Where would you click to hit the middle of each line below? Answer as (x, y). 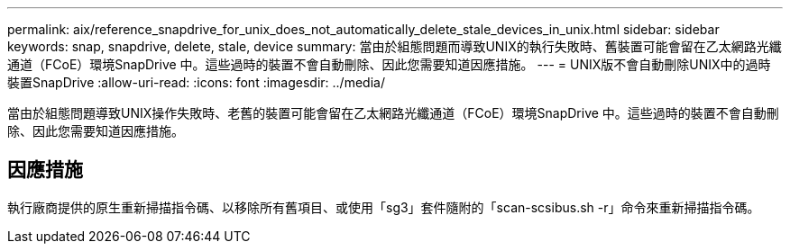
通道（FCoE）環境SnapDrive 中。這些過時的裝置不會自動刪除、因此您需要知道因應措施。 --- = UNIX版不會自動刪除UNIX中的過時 (389, 64)
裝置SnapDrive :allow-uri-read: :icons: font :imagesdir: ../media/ (196, 82)
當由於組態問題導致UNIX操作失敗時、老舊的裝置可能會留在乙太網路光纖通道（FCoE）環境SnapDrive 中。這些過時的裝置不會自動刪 (393, 113)
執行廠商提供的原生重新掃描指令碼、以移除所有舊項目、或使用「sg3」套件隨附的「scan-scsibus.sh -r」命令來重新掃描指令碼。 (384, 207)
